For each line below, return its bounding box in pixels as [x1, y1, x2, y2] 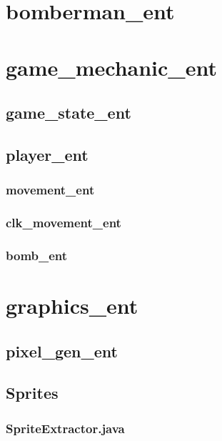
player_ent [6, 143, 89, 165]
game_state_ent [6, 101, 131, 124]
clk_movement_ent [6, 214, 121, 232]
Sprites [6, 382, 59, 404]
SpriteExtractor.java [6, 419, 125, 437]
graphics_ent [6, 291, 138, 320]
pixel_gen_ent [6, 340, 118, 362]
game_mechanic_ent [6, 52, 217, 81]
